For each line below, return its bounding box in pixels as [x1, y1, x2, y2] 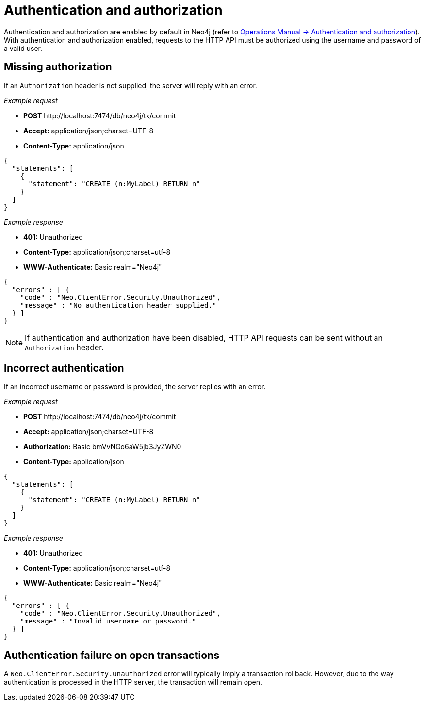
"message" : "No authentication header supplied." [20, 301, 217, 309]
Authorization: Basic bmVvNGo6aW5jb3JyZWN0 [23, 443, 181, 451]
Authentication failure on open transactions [4, 649, 219, 661]
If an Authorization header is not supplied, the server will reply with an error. [4, 81, 257, 90]
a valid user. [4, 44, 43, 52]
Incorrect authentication [4, 362, 124, 375]
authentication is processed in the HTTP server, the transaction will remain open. [4, 678, 262, 687]
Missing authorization [4, 61, 112, 73]
